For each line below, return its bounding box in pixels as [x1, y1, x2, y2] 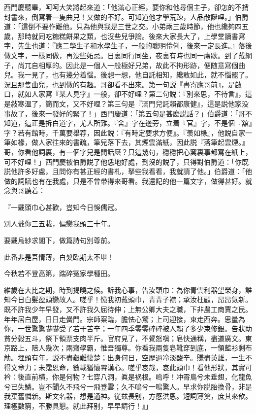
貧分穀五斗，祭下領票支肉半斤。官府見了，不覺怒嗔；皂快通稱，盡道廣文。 [4, 333, 245, 343]
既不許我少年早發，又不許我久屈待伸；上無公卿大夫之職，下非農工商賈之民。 [4, 304, 252, 314]
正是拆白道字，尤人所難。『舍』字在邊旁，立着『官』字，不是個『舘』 [31, 118, 252, 128]
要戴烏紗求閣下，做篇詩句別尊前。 [4, 235, 114, 245]
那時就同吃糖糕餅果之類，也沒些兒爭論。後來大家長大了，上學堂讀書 [17, 31, 238, 41]
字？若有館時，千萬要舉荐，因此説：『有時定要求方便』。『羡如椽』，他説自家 [4, 127, 245, 138]
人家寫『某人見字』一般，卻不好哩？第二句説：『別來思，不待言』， [31, 89, 245, 99]
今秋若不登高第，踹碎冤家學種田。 [4, 268, 114, 278]
